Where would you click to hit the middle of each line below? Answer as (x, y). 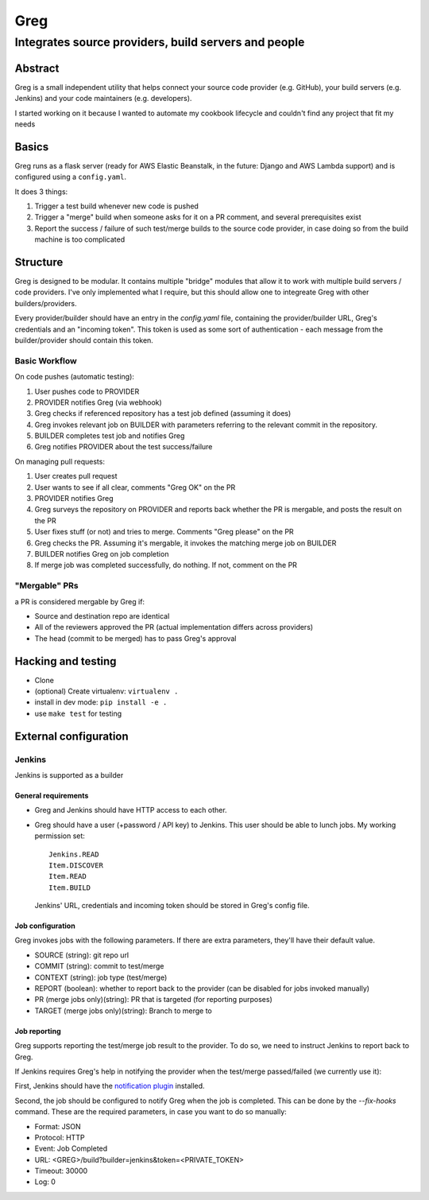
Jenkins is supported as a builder (69, 775)
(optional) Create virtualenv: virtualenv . (106, 691)
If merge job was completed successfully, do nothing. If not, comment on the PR (166, 565)
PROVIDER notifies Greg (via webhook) (98, 402)
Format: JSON (58, 1126)
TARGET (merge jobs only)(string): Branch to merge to (123, 1011)
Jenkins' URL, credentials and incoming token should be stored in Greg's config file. (172, 906)
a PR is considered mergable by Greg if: (80, 601)
